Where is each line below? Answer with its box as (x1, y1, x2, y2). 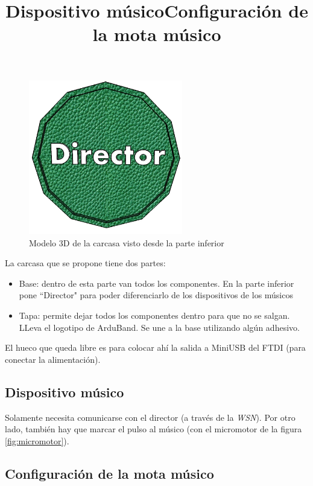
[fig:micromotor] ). (5, 434, 69, 447)
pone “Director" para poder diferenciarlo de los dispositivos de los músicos (19, 289, 293, 301)
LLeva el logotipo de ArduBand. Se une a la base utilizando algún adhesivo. (19, 321, 300, 333)
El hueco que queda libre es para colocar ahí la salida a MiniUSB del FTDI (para (5, 341, 306, 354)
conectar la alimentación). (5, 353, 101, 365)
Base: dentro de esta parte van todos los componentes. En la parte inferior (19, 277, 294, 289)
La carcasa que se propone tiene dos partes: (5, 257, 166, 269)
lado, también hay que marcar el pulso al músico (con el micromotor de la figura (5, 423, 302, 435)
